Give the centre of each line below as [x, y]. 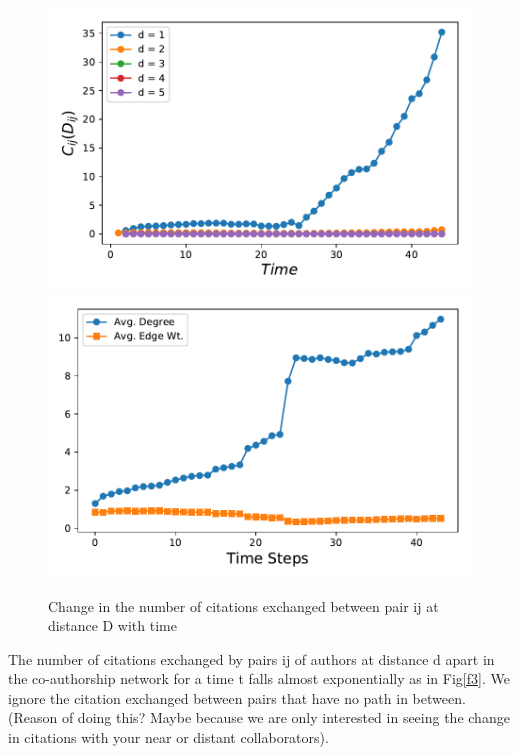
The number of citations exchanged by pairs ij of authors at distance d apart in [251, 658]
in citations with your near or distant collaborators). [168, 737]
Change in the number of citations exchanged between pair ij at [243, 605]
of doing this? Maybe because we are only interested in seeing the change [285, 717]
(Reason [33, 717]
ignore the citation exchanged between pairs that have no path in [208, 697]
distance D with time [112, 625]
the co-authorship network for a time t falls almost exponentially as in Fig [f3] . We [259, 678]
